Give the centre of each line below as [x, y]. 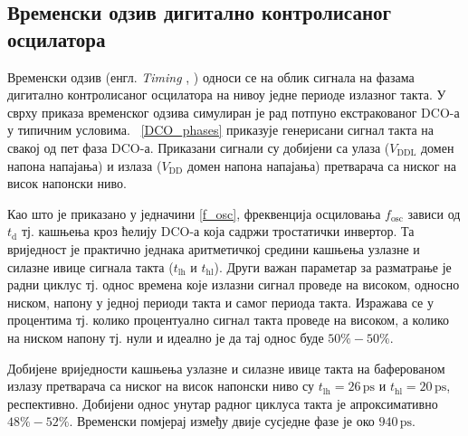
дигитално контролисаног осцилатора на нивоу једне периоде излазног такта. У [227, 95]
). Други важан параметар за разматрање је [333, 266]
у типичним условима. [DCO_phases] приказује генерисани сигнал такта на [221, 130]
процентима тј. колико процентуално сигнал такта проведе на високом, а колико [229, 320]
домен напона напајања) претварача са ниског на [321, 165]
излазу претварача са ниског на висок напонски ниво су [161, 386]
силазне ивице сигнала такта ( [91, 266]
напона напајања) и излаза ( [85, 165]
